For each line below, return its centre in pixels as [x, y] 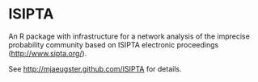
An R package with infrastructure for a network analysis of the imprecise [129, 36]
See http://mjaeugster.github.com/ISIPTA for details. [95, 68]
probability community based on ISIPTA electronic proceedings [114, 44]
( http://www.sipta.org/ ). [48, 53]
